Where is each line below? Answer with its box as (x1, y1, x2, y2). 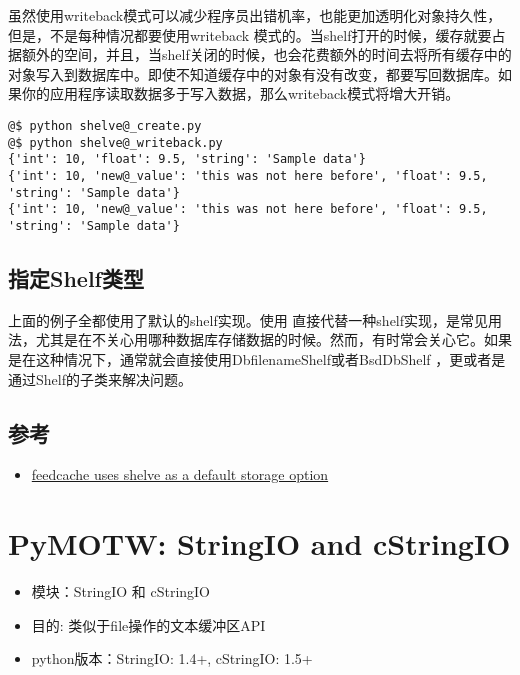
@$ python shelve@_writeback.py (8, 135, 223, 150)
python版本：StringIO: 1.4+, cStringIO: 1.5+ (31, 648, 313, 669)
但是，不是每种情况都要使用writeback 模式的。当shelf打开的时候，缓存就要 (8, 24, 492, 45)
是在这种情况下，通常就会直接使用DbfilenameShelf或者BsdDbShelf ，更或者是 (8, 348, 506, 369)
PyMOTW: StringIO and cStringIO (8, 523, 511, 564)
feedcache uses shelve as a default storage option (31, 464, 329, 485)
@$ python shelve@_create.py (8, 118, 202, 133)
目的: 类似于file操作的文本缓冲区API (31, 614, 266, 635)
